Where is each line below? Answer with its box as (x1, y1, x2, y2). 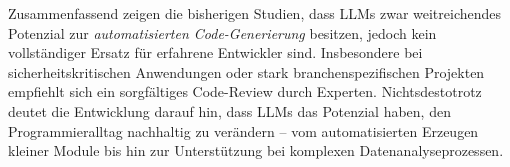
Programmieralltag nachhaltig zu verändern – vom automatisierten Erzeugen (8, 120, 479, 141)
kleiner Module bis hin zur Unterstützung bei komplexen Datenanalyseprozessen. (8, 140, 504, 161)
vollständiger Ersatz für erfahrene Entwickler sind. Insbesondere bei (8, 42, 423, 63)
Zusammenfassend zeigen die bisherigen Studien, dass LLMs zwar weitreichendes (8, 3, 502, 23)
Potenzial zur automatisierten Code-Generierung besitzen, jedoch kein (8, 22, 437, 43)
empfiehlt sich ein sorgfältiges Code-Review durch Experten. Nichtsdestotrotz (8, 81, 482, 102)
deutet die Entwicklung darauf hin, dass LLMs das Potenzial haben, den (8, 100, 451, 121)
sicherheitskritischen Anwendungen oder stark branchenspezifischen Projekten (8, 61, 485, 82)
